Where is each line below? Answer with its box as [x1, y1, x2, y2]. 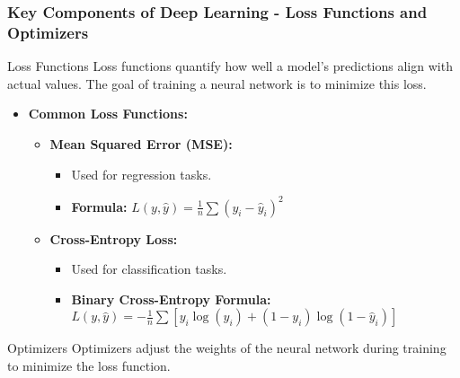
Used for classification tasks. [71, 259, 227, 278]
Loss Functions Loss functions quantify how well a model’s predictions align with [7, 57, 453, 75]
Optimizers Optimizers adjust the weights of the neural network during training [7, 338, 447, 357]
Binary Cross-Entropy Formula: [71, 289, 271, 308]
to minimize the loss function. [7, 356, 171, 374]
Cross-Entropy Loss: [49, 229, 178, 248]
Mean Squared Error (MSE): [49, 134, 233, 153]
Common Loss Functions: [28, 104, 188, 123]
